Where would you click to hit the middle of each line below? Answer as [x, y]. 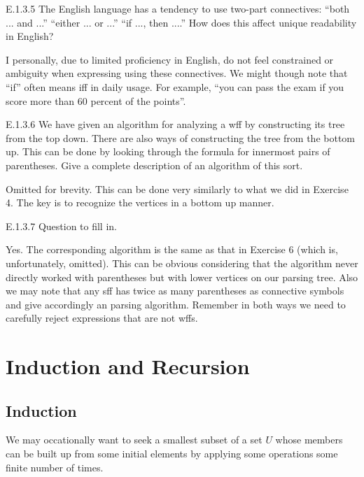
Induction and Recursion [128, 366]
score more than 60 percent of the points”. [96, 100]
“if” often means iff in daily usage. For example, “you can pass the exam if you [175, 86]
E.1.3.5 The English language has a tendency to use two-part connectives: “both [178, 8]
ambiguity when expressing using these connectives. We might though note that [177, 73]
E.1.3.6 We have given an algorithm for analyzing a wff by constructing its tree [175, 124]
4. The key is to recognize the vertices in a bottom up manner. [140, 202]
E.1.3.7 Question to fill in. [61, 226]
